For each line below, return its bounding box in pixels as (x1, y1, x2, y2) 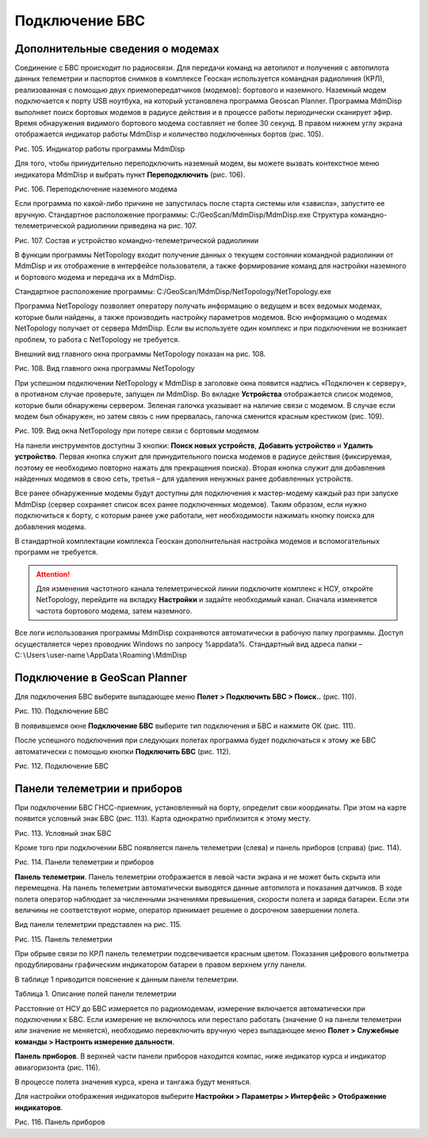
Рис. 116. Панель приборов (14, 1117, 105, 1127)
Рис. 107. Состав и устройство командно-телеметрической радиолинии (14, 235, 259, 245)
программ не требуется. (14, 548, 98, 557)
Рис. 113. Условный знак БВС (14, 828, 112, 837)
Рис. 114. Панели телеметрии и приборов (14, 857, 155, 867)
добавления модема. (14, 521, 86, 531)
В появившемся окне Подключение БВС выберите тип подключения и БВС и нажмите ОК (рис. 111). (14, 721, 356, 731)
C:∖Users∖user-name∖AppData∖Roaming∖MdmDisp (14, 651, 187, 660)
